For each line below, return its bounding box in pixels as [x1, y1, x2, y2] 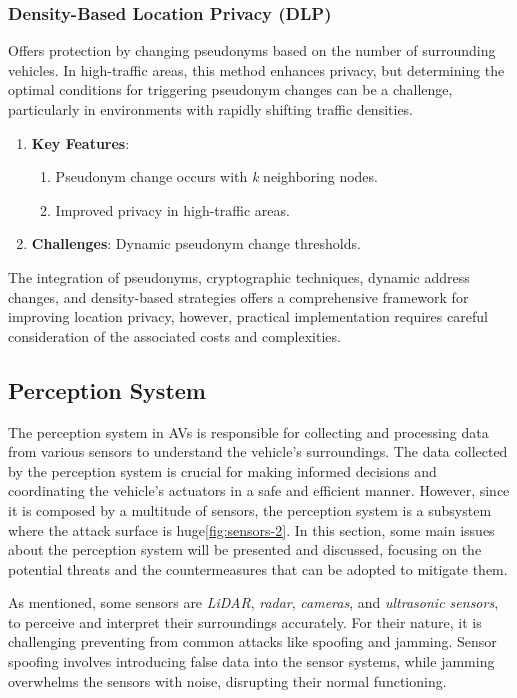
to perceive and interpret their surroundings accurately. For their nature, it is [8, 611, 482, 632]
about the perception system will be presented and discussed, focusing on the [8, 539, 482, 560]
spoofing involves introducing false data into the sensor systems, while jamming [8, 651, 495, 672]
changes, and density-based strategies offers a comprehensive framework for [8, 286, 469, 307]
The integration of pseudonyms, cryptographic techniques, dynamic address [8, 266, 470, 287]
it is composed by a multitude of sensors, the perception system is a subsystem [8, 499, 492, 520]
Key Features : [31, 132, 130, 153]
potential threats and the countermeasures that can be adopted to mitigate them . [8, 558, 508, 579]
